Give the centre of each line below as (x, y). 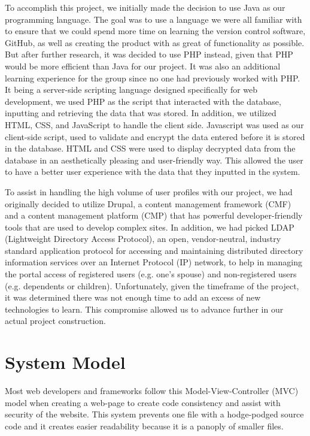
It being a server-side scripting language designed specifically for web (131, 90)
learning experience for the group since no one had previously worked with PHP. (153, 78)
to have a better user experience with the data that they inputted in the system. (153, 172)
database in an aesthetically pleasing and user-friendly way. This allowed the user (154, 160)
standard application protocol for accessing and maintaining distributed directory (154, 250)
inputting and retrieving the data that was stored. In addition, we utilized (141, 113)
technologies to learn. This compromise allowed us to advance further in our (144, 309)
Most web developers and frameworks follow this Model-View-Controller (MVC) (152, 391)
